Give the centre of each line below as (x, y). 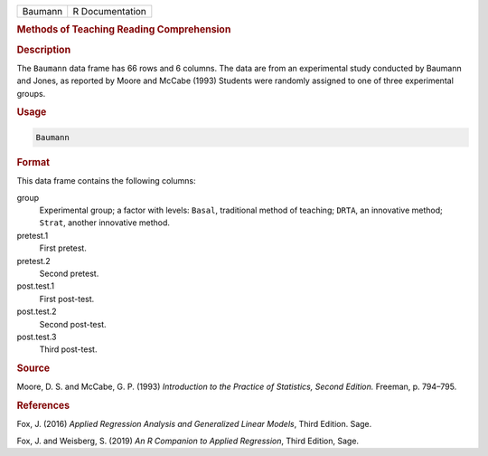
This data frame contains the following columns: (106, 181)
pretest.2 (33, 261)
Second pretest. (69, 273)
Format (33, 162)
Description (44, 50)
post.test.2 (37, 311)
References (43, 405)
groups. (31, 93)
